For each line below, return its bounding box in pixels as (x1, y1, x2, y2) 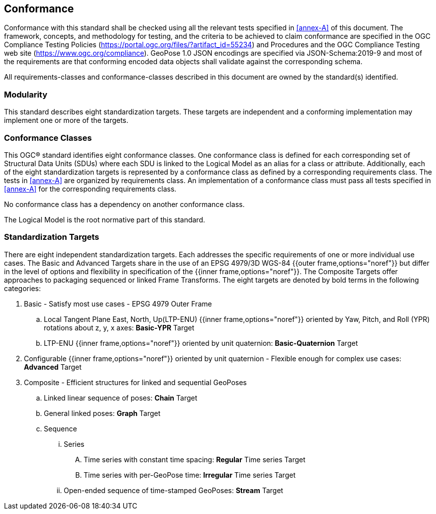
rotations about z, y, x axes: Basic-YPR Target (44, 323, 195, 332)
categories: (4, 284, 41, 293)
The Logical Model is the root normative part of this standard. (4, 215, 206, 224)
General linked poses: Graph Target (44, 409, 161, 417)
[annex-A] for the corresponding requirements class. (4, 184, 177, 193)
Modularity (4, 89, 48, 100)
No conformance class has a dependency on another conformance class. (4, 200, 245, 208)
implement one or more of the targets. (4, 116, 128, 125)
